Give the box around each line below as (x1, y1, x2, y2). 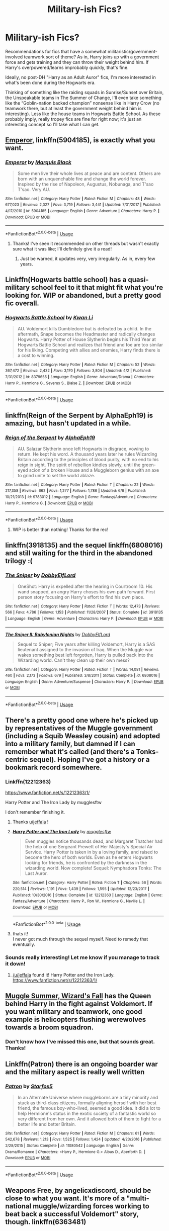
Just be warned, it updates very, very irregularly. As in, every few (20, 255, 155, 261)
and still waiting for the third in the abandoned (5, 549, 153, 558)
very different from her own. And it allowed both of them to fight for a (17, 1115, 161, 1122)
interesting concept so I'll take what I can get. (5, 121, 100, 127)
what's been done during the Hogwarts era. (5, 79, 96, 85)
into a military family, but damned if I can (5, 740, 136, 748)
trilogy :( (5, 557, 33, 565)
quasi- (128, 276, 149, 284)
